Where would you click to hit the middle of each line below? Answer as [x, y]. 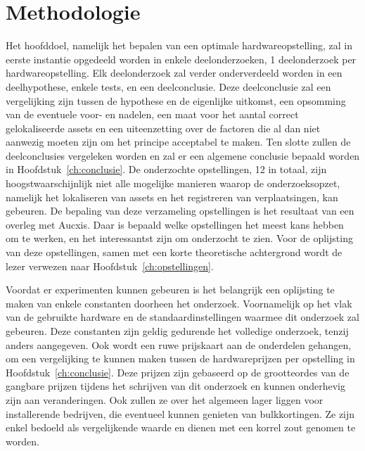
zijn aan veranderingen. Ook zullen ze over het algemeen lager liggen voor [165, 399]
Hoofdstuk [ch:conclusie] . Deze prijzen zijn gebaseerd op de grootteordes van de [178, 372]
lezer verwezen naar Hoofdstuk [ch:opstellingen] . [110, 266]
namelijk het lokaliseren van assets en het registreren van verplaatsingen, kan [172, 197]
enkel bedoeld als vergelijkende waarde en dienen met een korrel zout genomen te [181, 427]
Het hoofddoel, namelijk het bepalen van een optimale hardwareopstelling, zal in [179, 45]
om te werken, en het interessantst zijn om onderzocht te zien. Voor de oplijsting [179, 238]
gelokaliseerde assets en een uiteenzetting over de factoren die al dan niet [163, 128]
